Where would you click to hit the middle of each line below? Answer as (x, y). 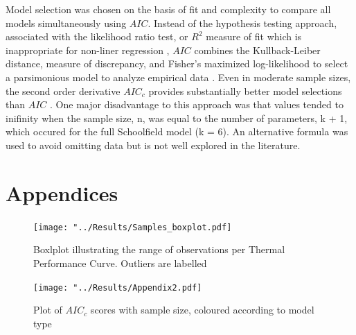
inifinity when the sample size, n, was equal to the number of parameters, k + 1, (177, 118)
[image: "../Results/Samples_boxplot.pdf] (133, 227)
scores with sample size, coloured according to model (202, 310)
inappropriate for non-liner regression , (88, 50)
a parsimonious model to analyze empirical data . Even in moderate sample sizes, (178, 77)
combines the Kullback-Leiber (257, 50)
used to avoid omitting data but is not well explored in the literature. (153, 145)
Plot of (48, 310)
